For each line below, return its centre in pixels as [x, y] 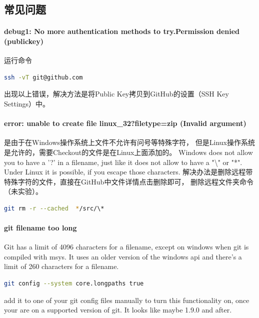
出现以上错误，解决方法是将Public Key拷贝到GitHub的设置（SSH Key [116, 94]
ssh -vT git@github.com [43, 77]
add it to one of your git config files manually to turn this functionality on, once [127, 300]
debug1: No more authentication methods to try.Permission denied [122, 31]
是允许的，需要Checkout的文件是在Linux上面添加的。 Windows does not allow [128, 152]
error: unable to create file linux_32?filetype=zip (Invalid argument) [125, 123]
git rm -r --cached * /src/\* [54, 208]
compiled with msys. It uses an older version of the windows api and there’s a [123, 256]
